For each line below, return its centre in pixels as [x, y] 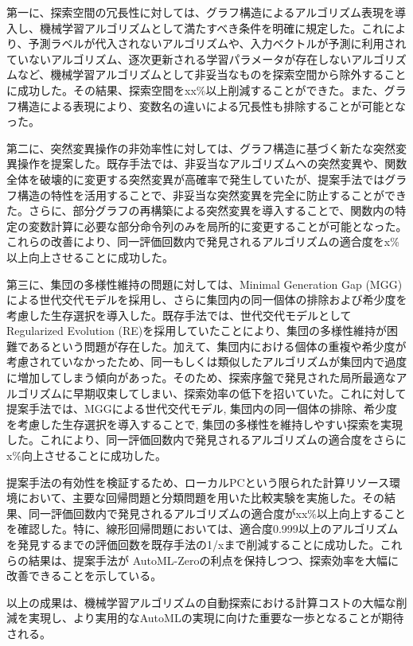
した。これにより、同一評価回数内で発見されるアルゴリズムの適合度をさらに [206, 440]
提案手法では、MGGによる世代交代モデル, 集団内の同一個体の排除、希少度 [202, 409]
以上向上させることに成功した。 [90, 257]
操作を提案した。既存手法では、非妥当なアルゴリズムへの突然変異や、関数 [212, 163]
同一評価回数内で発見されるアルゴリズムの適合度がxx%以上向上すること [217, 513]
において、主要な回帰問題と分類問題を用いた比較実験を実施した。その [201, 498]
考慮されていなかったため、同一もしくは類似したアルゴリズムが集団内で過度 [207, 362]
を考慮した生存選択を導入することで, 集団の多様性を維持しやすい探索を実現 [205, 424]
